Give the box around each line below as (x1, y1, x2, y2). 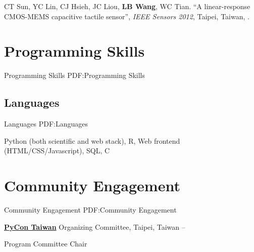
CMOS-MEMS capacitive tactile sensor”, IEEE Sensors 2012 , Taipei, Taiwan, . (4, 11, 249, 21)
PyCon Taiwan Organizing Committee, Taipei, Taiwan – (4, 221, 185, 232)
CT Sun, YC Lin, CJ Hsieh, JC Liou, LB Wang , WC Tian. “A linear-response (4, 1, 250, 11)
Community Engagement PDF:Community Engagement (4, 204, 177, 215)
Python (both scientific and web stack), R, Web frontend (4, 135, 180, 146)
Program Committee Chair (4, 238, 87, 249)
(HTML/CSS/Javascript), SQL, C (4, 145, 110, 156)
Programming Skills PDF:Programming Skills (4, 70, 145, 80)
